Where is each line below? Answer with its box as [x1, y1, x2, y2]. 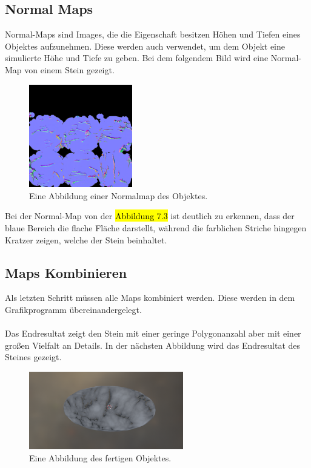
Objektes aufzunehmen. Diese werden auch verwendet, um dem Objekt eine [5, 39, 286, 52]
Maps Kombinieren [5, 263, 127, 282]
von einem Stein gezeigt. [24, 63, 115, 76]
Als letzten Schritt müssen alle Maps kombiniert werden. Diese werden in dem [5, 291, 295, 304]
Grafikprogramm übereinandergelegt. [5, 303, 142, 315]
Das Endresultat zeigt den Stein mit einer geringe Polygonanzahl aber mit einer [5, 327, 301, 340]
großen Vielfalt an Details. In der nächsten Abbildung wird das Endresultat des [5, 338, 301, 351]
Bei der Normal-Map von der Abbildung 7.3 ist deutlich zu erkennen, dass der [5, 209, 295, 222]
